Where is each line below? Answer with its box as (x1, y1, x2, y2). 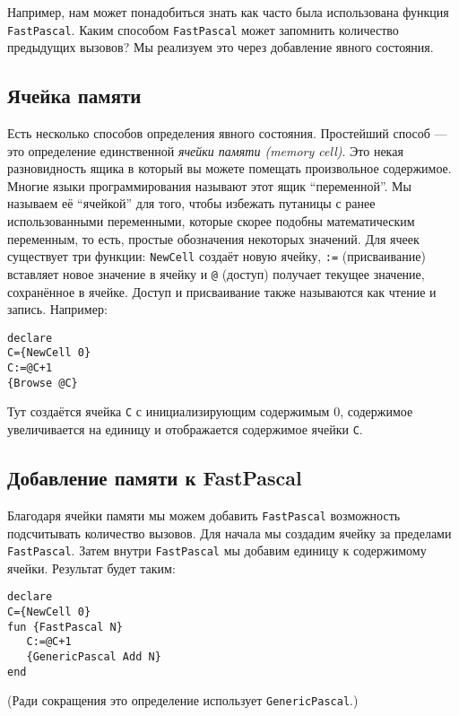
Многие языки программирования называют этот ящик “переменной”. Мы (7, 176, 411, 195)
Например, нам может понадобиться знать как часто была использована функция (7, 3, 449, 21)
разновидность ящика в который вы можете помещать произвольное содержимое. (7, 159, 452, 178)
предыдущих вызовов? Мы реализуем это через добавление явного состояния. (7, 38, 434, 57)
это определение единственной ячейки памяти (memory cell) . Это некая (7, 141, 403, 160)
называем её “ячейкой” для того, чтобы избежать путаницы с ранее (7, 194, 376, 213)
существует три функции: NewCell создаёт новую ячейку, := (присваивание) (7, 247, 426, 266)
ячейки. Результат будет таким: (7, 558, 176, 577)
